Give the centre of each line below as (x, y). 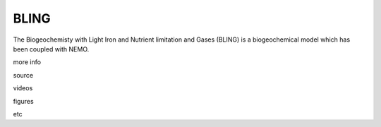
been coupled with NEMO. (51, 49)
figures (24, 101)
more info (27, 62)
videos (23, 88)
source (23, 75)
